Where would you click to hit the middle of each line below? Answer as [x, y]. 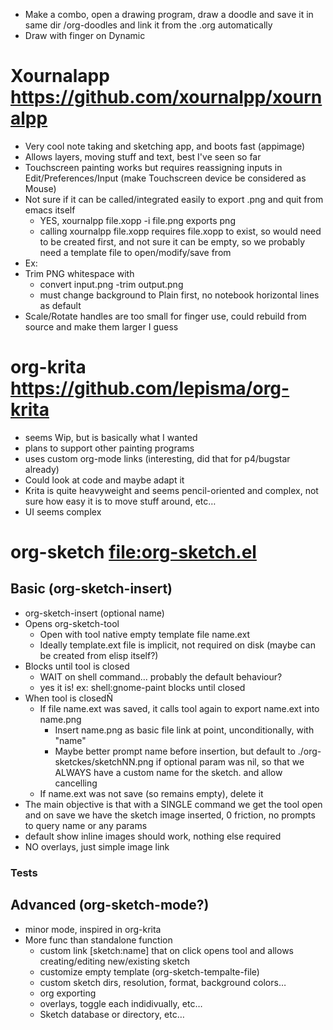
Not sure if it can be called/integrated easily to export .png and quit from [174, 199]
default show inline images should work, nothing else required [153, 836]
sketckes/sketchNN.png [104, 761]
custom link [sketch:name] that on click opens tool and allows [166, 950]
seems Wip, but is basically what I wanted [111, 437]
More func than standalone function [98, 940]
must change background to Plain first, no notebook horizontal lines [179, 295]
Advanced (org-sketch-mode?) [110, 905]
